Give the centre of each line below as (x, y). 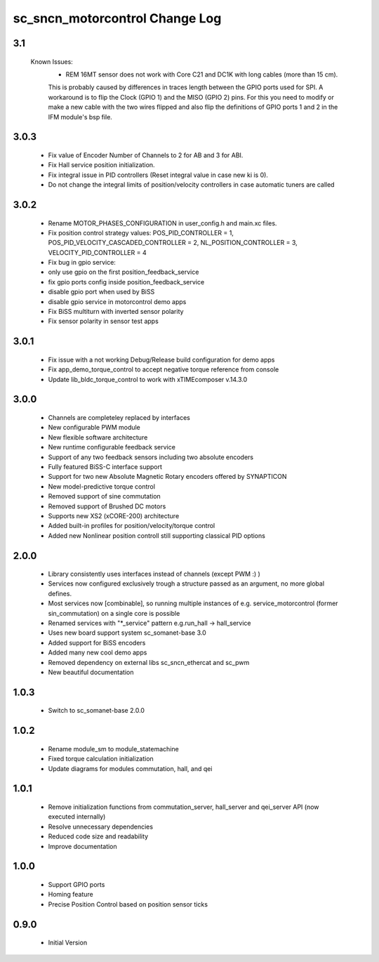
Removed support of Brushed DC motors (107, 506)
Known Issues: (52, 61)
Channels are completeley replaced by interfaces (119, 417)
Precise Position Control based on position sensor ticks (128, 904)
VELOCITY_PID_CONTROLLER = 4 (97, 252)
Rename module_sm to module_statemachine (113, 749)
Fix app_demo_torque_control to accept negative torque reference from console (164, 369)
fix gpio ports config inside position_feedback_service (126, 282)
